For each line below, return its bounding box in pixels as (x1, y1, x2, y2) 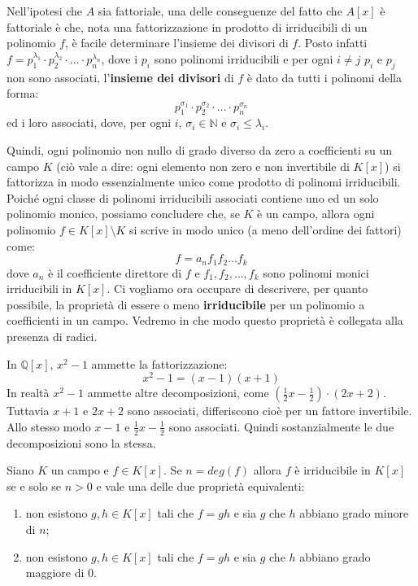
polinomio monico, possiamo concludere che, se (7, 205, 240, 222)
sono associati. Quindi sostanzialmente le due (168, 418, 394, 435)
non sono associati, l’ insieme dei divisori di (7, 68, 234, 85)
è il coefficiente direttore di (48, 264, 182, 281)
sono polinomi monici (263, 264, 369, 281)
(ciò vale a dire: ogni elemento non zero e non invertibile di (56, 157, 350, 174)
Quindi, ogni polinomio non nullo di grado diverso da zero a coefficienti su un (7, 142, 392, 158)
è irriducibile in (294, 461, 371, 479)
